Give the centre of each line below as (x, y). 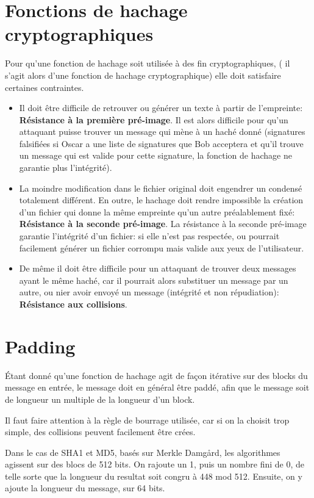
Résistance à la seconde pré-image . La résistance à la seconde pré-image (163, 224)
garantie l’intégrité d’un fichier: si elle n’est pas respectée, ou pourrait (149, 236)
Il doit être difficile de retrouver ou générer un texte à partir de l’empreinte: (161, 108)
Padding (40, 346)
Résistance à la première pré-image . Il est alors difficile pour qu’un (154, 119)
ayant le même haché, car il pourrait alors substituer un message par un (154, 280)
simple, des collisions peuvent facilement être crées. (100, 432)
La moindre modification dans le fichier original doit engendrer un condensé (161, 188)
